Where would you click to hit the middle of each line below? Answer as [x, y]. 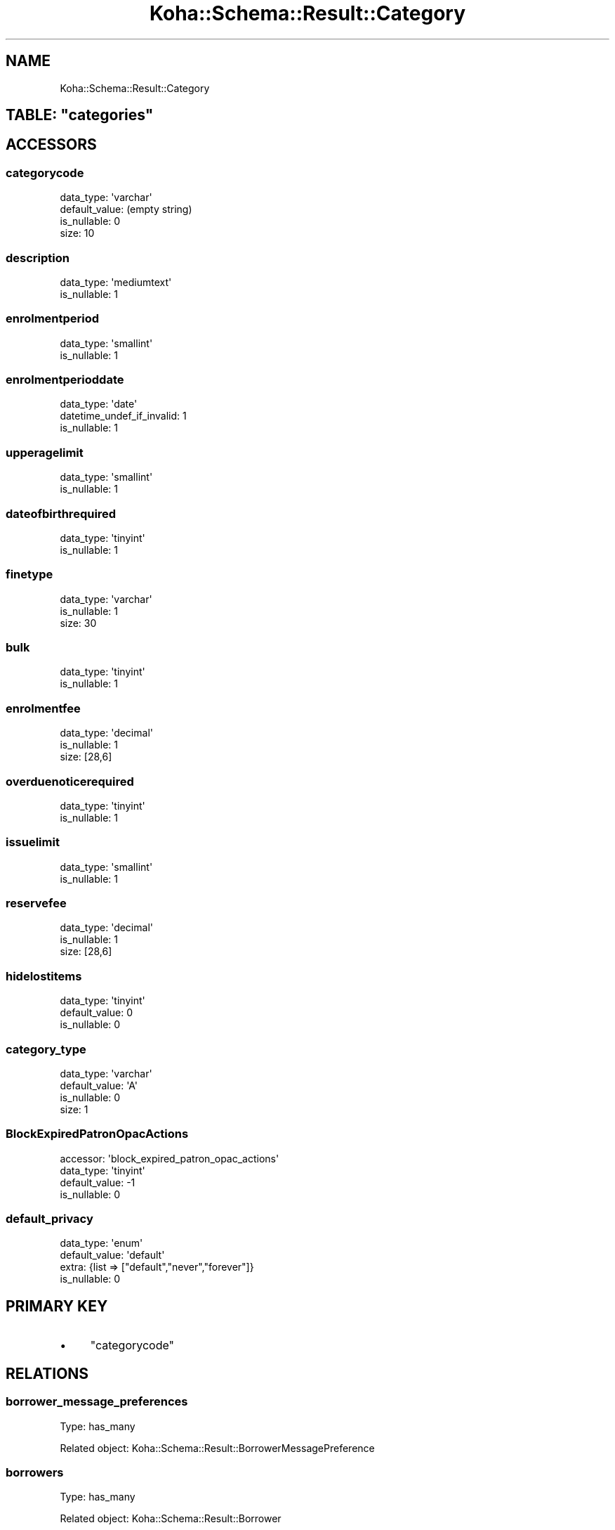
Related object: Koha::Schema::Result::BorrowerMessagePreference [217, 1448]
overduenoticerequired [70, 781]
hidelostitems [44, 976]
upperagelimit [45, 452]
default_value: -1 [98, 1182]
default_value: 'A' [99, 1085]
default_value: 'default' [112, 1255]
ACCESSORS [51, 145]
